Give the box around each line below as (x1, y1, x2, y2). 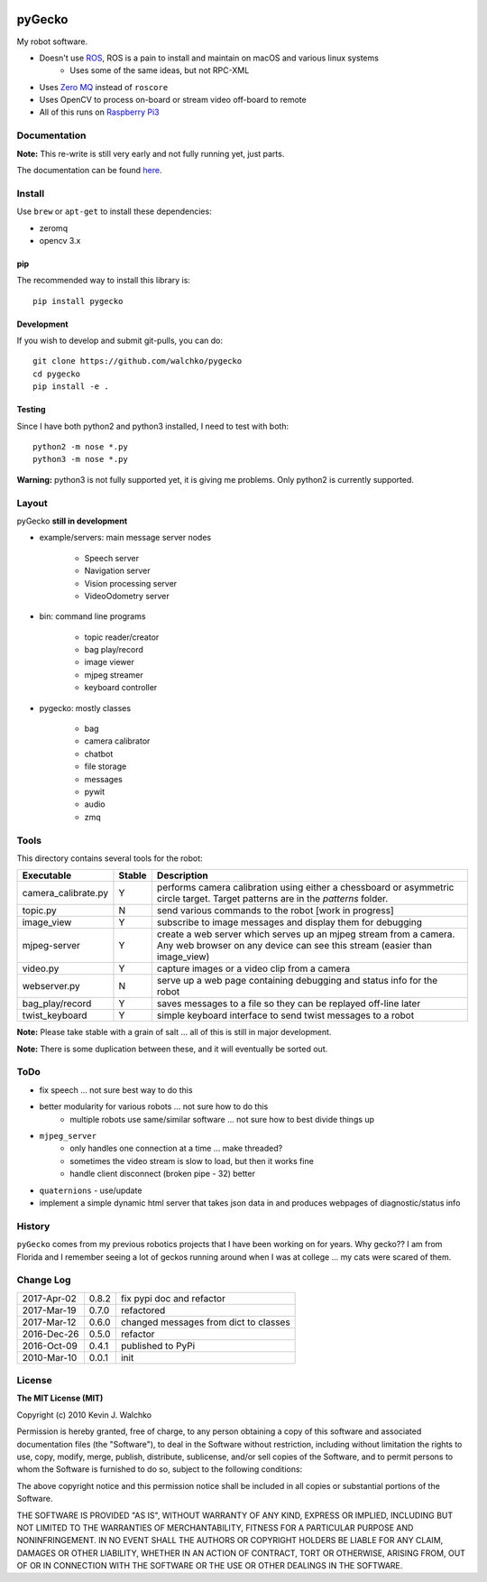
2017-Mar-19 (22, 1304, 77, 1317)
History (16, 1219, 51, 1232)
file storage (84, 761, 127, 772)
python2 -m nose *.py (32, 442, 128, 452)
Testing (16, 404, 46, 415)
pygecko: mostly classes (39, 702, 131, 713)
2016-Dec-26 (22, 1328, 79, 1340)
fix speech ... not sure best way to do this (39, 1084, 193, 1096)
